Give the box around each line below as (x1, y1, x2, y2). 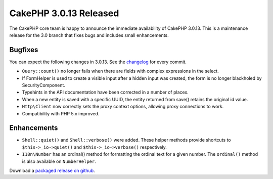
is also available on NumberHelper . (22, 158, 96, 164)
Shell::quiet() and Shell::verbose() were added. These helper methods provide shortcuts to (22, 137, 231, 143)
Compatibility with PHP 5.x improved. (22, 110, 100, 116)
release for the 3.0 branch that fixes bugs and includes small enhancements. (9, 32, 169, 38)
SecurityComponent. (22, 82, 66, 88)
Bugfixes (9, 46, 38, 54)
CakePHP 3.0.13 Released (9, 8, 119, 19)
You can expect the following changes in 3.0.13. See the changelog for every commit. (9, 59, 187, 65)
